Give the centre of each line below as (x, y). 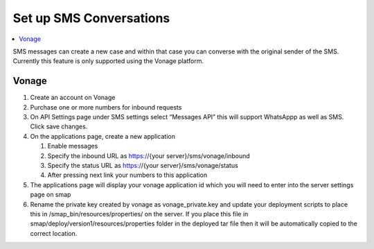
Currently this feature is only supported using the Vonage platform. (108, 61)
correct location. (54, 233)
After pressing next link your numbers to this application (127, 175)
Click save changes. (59, 127)
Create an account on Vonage (73, 98)
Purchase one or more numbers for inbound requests (106, 107)
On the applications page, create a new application (103, 136)
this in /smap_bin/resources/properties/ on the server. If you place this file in (139, 214)
